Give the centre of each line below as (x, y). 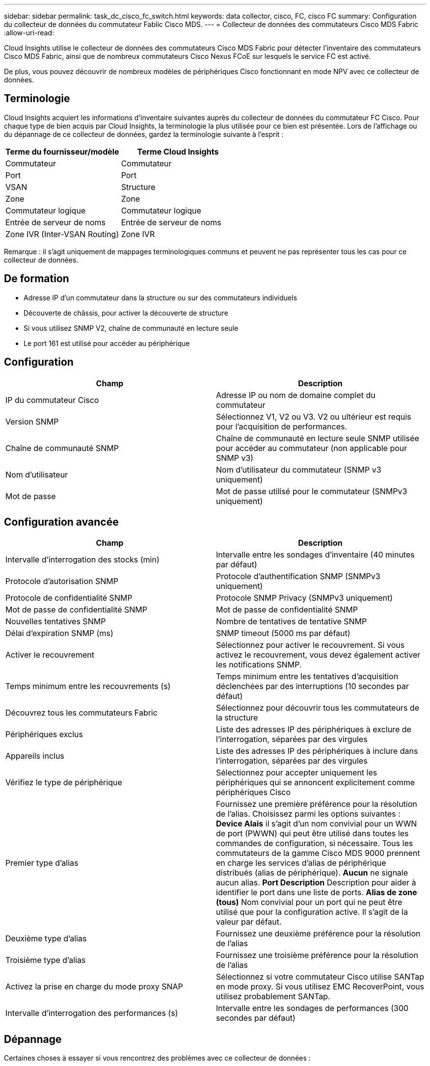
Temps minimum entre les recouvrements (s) (88, 686)
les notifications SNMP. (259, 665)
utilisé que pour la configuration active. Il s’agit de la (312, 912)
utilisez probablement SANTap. (273, 997)
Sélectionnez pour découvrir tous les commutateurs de (318, 708)
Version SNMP (32, 421)
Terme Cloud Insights (178, 151)
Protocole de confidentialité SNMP (69, 598)
